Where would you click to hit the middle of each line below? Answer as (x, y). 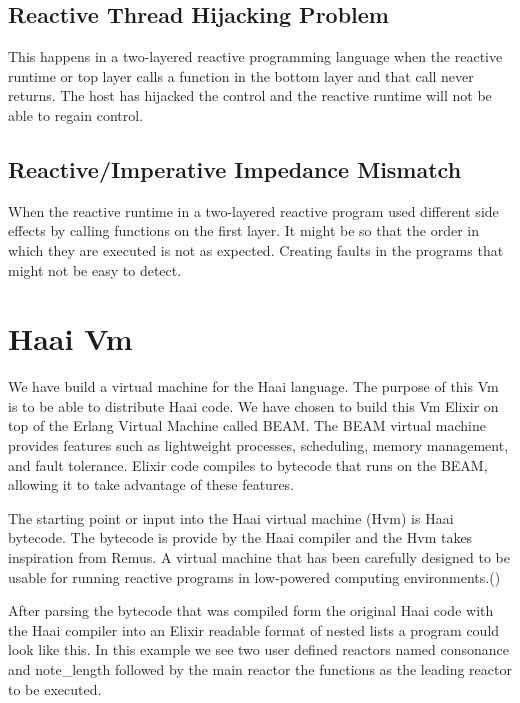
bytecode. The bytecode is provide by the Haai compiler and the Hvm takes (240, 537)
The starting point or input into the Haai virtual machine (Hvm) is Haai (231, 517)
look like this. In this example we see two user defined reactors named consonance (259, 649)
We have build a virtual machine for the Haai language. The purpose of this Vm (253, 386)
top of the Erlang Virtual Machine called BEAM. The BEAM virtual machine (247, 425)
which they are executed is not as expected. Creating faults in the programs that (256, 249)
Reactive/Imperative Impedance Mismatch (235, 168)
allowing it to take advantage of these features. (151, 484)
